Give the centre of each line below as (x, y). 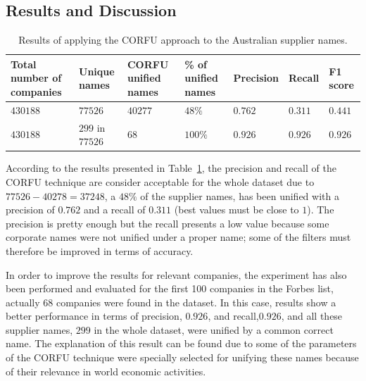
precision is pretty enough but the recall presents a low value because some (168, 223)
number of (36, 78)
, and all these (312, 316)
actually (23, 302)
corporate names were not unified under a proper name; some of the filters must (178, 237)
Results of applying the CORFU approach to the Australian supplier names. (183, 40)
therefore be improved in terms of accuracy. (100, 250)
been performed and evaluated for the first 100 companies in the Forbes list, (170, 288)
